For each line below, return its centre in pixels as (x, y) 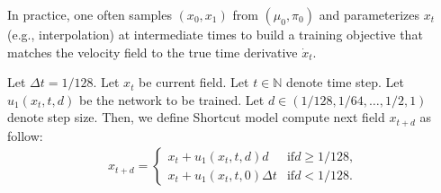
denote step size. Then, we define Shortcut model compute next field (196, 117)
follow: (25, 135)
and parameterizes (369, 14)
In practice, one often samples (90, 14)
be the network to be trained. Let (171, 99)
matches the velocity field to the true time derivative (153, 52)
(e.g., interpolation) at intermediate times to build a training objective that (215, 34)
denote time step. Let (346, 82)
